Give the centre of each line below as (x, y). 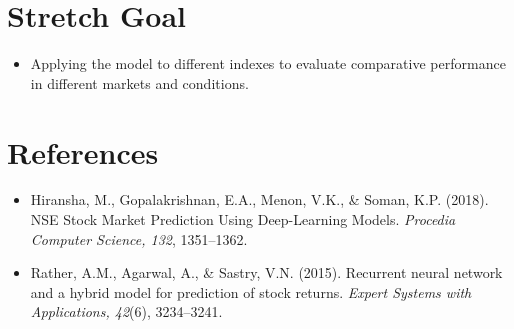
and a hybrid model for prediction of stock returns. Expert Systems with (251, 291)
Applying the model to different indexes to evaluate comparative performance (268, 63)
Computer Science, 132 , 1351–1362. (139, 238)
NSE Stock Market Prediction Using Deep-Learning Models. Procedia (243, 219)
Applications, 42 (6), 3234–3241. (126, 311)
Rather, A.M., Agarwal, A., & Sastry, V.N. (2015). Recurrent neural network (266, 272)
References (83, 151)
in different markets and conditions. (139, 82)
